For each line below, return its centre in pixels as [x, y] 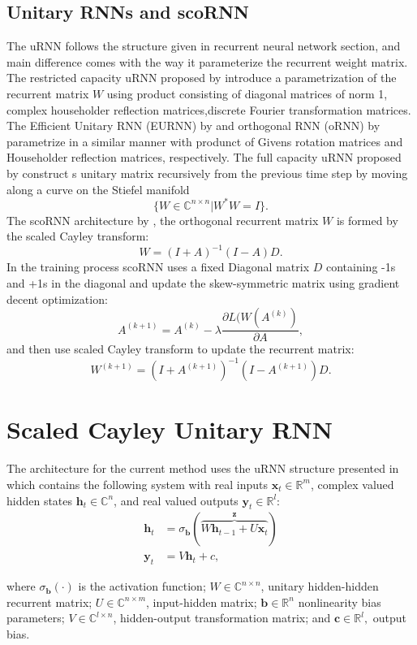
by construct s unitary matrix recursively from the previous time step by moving [207, 173]
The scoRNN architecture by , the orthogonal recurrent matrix [163, 220]
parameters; [36, 618]
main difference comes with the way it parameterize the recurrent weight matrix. [207, 61]
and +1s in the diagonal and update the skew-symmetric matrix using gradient [203, 282]
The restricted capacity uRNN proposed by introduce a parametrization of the [202, 78]
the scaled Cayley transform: [78, 236]
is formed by [367, 220]
